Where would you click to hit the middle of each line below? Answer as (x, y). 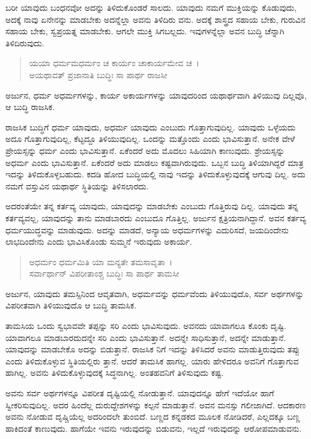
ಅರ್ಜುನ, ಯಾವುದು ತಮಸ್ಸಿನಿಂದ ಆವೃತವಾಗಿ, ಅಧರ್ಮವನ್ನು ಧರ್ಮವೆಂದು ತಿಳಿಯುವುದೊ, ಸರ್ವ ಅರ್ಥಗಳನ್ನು (155, 293)
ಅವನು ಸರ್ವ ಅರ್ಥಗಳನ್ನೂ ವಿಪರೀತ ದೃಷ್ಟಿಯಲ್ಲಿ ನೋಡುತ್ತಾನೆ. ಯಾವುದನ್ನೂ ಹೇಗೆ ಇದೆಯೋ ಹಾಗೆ (140, 393)
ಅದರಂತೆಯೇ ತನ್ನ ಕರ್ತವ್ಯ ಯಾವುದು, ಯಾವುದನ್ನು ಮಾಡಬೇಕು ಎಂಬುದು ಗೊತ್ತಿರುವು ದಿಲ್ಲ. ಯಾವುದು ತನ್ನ (152, 206)
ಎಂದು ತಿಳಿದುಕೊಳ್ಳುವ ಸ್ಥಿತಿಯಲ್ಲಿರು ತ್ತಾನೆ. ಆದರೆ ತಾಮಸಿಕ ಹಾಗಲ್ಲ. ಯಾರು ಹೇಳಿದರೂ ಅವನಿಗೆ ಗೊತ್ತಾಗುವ (152, 361)
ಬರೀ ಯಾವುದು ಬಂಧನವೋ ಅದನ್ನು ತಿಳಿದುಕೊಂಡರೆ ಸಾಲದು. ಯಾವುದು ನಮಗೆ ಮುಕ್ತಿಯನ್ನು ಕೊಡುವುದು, (151, 7)
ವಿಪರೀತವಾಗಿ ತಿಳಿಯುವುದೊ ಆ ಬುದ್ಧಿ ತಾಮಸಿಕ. (71, 305)
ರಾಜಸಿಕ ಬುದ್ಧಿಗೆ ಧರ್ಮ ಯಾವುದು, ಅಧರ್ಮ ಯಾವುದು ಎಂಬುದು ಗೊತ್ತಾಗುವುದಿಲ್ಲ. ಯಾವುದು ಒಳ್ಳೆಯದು (151, 127)
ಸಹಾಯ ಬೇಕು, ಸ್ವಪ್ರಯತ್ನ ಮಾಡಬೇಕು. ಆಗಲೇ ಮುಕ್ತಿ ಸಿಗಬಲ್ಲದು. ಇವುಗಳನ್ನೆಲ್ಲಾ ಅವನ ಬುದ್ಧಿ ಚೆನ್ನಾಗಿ (145, 31)
